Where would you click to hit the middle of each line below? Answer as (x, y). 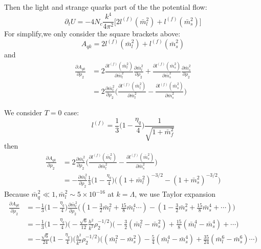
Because (17, 194)
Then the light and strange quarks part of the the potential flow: (106, 7)
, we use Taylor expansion (175, 194)
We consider (23, 112)
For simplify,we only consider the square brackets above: (92, 34)
